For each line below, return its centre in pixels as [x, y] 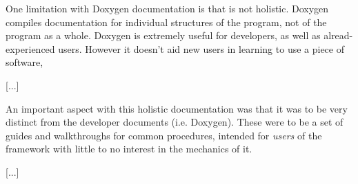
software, [24, 62]
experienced [30, 48]
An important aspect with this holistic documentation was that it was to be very [177, 108]
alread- [338, 35]
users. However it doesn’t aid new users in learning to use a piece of [201, 48]
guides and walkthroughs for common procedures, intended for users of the [164, 135]
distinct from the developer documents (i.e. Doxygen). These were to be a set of [175, 122]
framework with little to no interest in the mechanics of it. [129, 149]
